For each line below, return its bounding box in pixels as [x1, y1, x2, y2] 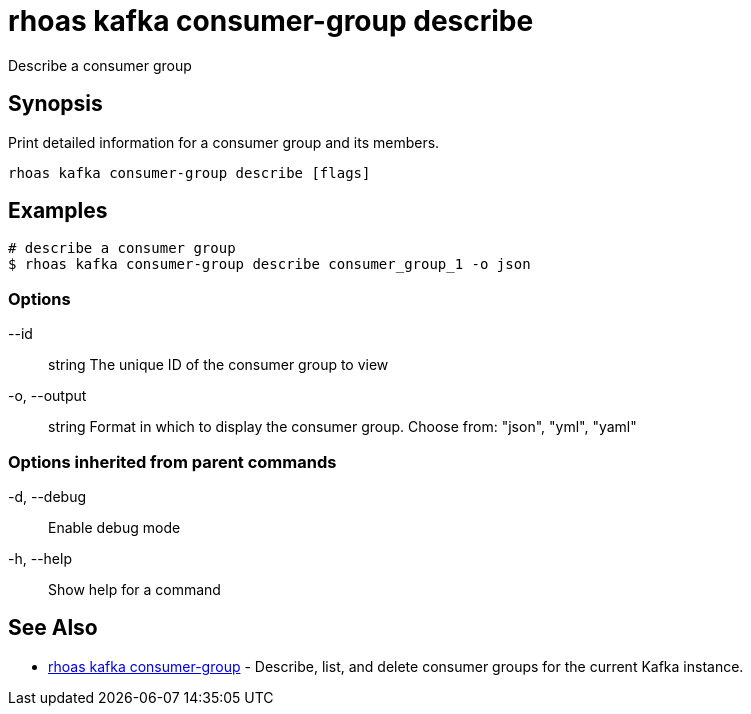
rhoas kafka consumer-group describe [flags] [8, 164, 371, 181]
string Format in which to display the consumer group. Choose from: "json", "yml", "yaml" [48, 418, 637, 436]
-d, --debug [8, 487, 87, 505]
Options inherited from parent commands [8, 451, 337, 472]
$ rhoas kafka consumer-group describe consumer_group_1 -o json [8, 256, 531, 273]
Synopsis [8, 91, 103, 117]
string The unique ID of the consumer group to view [48, 356, 389, 374]
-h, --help [8, 549, 72, 567]
